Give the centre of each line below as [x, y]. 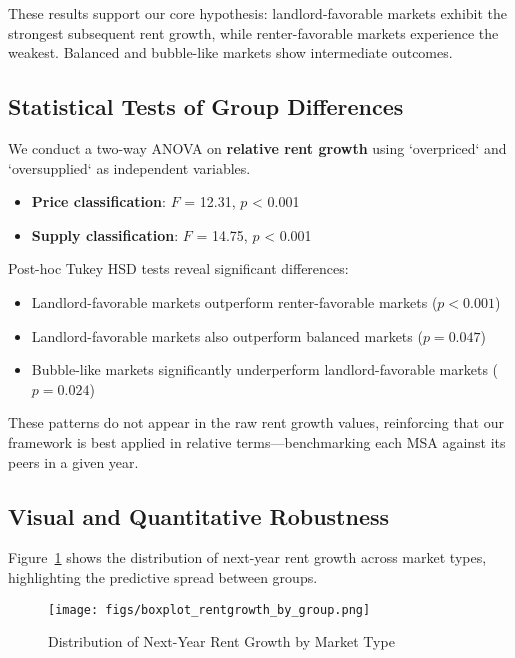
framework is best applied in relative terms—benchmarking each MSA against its [257, 441]
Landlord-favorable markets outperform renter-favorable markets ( [234, 301]
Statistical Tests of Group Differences [206, 106]
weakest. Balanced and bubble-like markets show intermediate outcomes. [230, 52]
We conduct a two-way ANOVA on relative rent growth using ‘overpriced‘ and [257, 147]
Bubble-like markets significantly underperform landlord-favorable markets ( [265, 369]
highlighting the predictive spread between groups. [163, 576]
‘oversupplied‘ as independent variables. [129, 167]
